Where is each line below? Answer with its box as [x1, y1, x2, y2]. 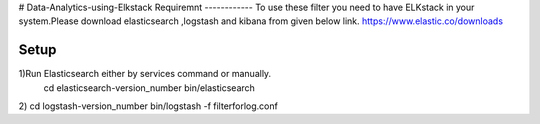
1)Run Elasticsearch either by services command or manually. [18, 68, 272, 80]
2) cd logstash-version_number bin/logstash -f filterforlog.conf [18, 100, 279, 112]
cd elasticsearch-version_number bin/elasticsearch [43, 81, 255, 94]
